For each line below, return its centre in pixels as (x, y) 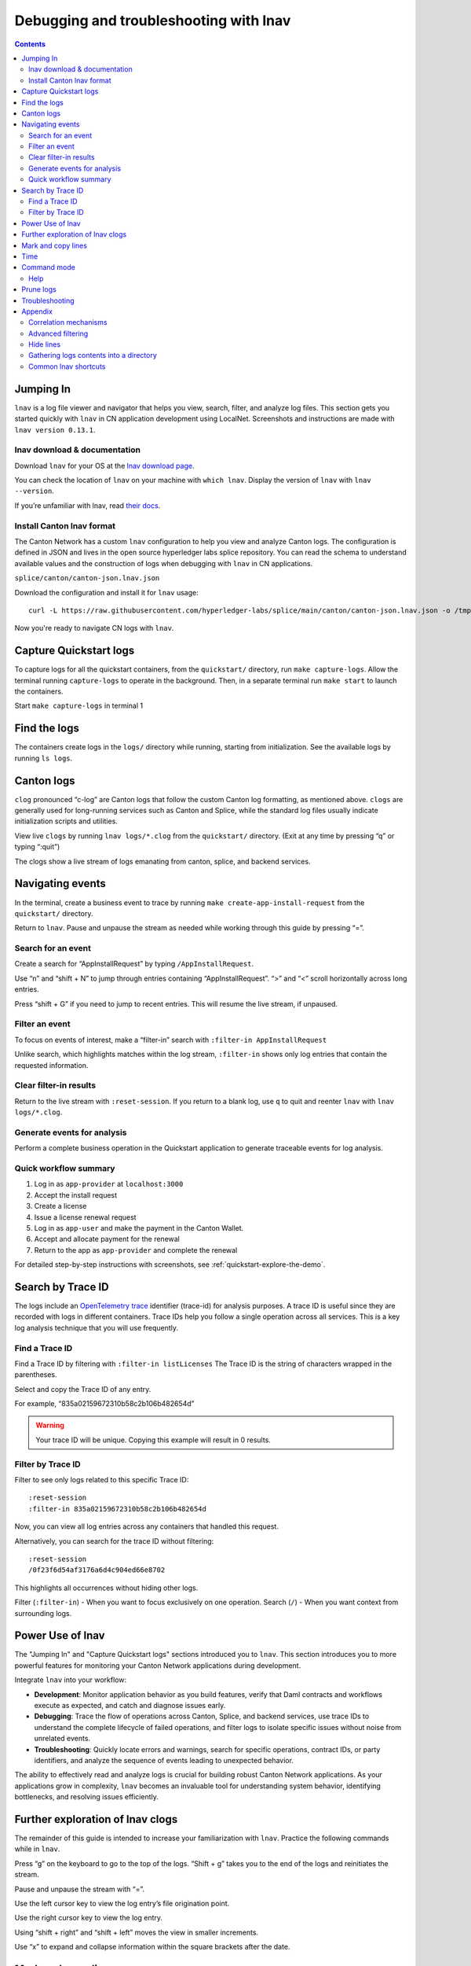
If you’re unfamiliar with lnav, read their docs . (88, 505)
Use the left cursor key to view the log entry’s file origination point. (122, 1903)
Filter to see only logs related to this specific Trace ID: (102, 1479)
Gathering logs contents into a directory (93, 355)
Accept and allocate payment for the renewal (107, 1239)
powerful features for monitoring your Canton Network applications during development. (158, 1665)
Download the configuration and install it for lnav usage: (107, 592)
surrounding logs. (43, 1613)
